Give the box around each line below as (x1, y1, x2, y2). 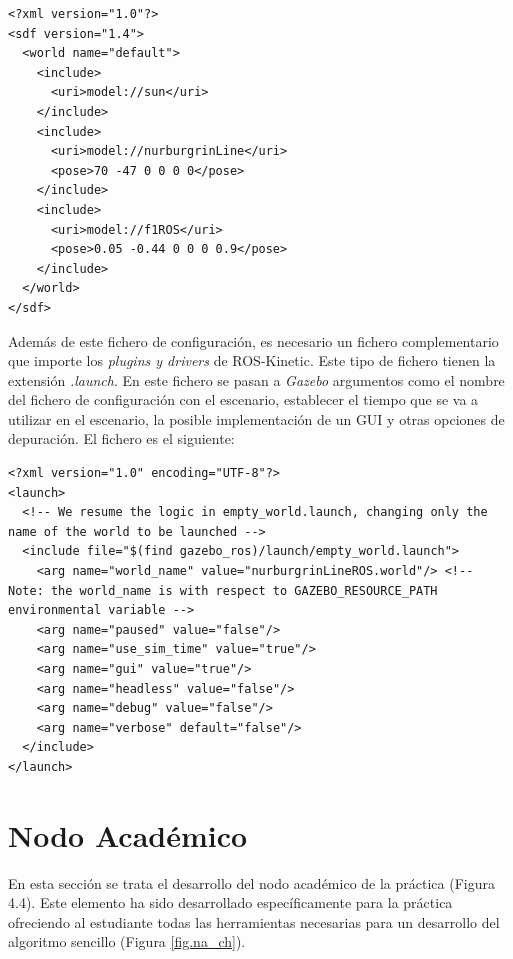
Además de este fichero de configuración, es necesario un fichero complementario (8, 330, 499, 351)
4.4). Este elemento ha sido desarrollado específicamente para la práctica (8, 892, 453, 913)
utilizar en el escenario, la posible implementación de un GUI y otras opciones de (8, 408, 505, 429)
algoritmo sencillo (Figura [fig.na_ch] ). (8, 931, 246, 952)
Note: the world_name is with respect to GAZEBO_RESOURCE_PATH (8, 583, 438, 598)
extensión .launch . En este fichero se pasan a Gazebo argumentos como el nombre (8, 369, 505, 390)
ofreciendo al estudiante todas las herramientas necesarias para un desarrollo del (8, 911, 500, 932)
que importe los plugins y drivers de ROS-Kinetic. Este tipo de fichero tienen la (8, 350, 496, 371)
